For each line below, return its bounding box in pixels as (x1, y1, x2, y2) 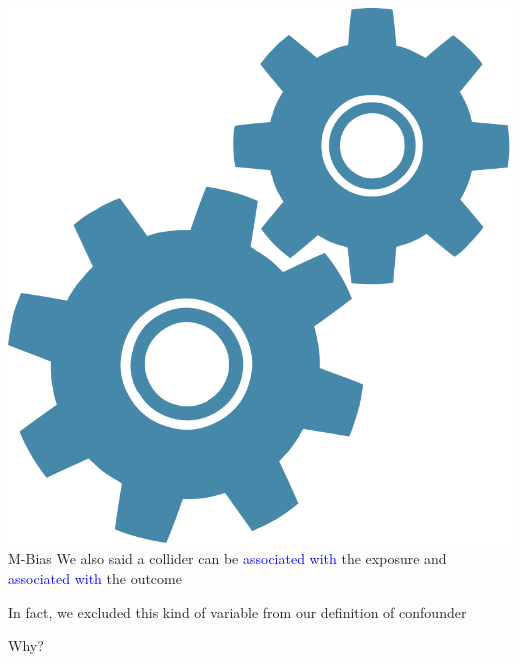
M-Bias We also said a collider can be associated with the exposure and (8, 548, 447, 569)
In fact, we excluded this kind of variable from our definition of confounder (8, 601, 467, 622)
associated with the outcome (8, 567, 182, 588)
